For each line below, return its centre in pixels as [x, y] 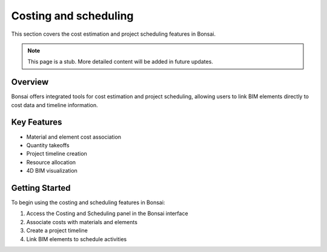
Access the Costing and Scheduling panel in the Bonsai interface [107, 214]
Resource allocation [51, 162]
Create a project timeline [57, 231]
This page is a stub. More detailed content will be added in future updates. [120, 62]
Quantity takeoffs [48, 145]
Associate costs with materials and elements [82, 222]
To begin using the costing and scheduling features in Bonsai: [88, 202]
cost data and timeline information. [54, 105]
